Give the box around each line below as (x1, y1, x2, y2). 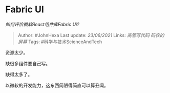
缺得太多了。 (5, 71, 32, 78)
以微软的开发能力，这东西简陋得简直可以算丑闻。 (5, 82, 109, 88)
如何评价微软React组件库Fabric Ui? (5, 21, 79, 27)
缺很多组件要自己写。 (5, 60, 50, 66)
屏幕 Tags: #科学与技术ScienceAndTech (17, 39, 102, 45)
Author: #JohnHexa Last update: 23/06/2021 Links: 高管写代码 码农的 (17, 32, 165, 38)
